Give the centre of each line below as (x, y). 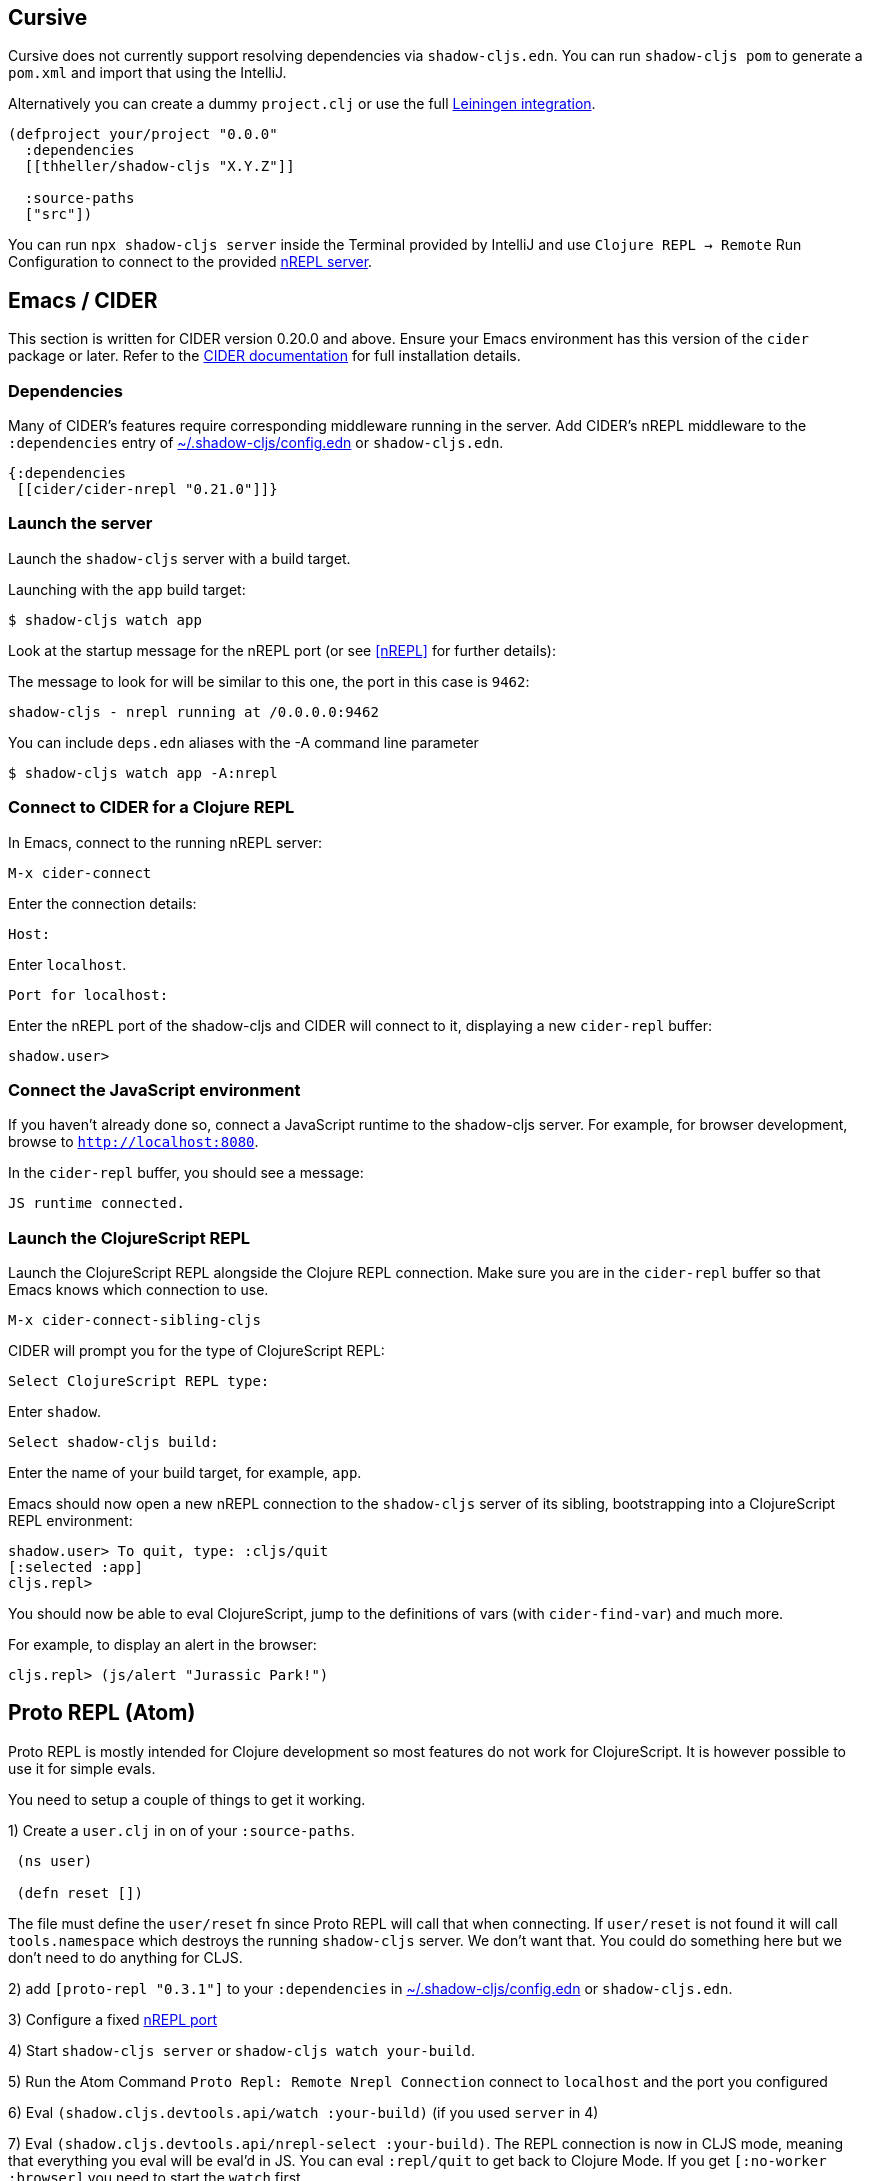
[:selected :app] (75, 1567)
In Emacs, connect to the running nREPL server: (165, 842)
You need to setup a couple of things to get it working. (187, 1799)
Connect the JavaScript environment (154, 1089)
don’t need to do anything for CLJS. (125, 1957)
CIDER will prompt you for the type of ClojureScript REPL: (196, 1351)
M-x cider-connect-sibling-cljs (134, 1320)
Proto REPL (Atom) (102, 1713)
